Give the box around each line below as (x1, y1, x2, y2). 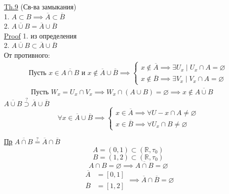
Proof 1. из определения (4, 30, 77, 40)
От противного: (4, 49, 50, 60)
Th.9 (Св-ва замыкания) (4, 1, 76, 11)
